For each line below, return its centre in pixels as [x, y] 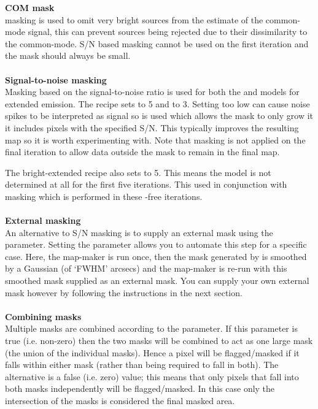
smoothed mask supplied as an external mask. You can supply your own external [157, 281]
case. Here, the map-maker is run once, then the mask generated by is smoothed [156, 256]
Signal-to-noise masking [56, 79]
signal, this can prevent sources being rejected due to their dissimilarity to [168, 32]
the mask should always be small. [68, 55]
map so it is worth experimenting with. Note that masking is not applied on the [155, 140]
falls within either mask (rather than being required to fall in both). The [142, 365]
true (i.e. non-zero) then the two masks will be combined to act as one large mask [159, 341]
